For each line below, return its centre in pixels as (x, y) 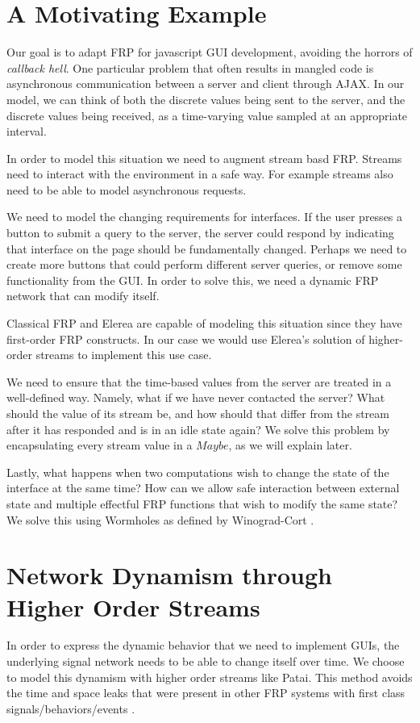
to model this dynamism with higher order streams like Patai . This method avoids (210, 677)
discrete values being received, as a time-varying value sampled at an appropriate (207, 115)
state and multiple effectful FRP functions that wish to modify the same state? (202, 503)
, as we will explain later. (290, 445)
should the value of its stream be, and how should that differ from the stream (198, 413)
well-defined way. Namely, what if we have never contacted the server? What (196, 397)
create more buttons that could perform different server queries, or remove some (204, 264)
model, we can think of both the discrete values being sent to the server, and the (206, 99)
